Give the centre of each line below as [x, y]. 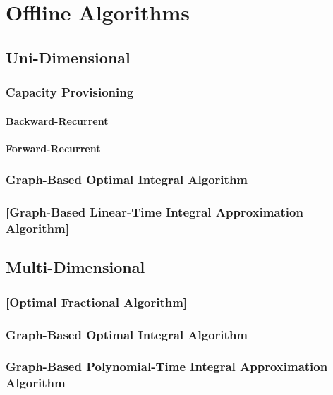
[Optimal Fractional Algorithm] [97, 302]
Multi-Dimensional [75, 267]
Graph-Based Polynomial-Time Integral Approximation [167, 366]
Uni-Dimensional [68, 57]
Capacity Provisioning [70, 92]
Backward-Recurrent [57, 120]
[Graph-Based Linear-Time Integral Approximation [155, 212]
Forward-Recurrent [53, 148]
